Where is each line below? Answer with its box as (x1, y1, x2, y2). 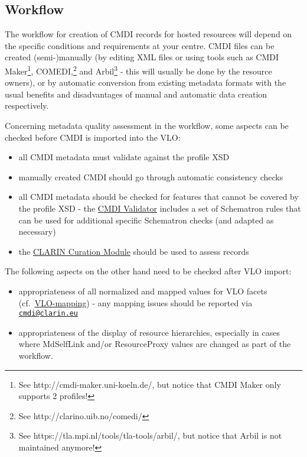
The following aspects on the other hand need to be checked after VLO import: (5, 265, 292, 277)
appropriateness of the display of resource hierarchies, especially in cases (18, 326, 280, 338)
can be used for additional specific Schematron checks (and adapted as (18, 213, 274, 226)
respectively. (5, 99, 49, 112)
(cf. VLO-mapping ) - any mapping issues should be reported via (18, 296, 253, 309)
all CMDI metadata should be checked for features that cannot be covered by (18, 190, 299, 203)
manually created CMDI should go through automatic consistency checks (18, 170, 283, 183)
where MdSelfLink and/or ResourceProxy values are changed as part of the (18, 338, 291, 350)
